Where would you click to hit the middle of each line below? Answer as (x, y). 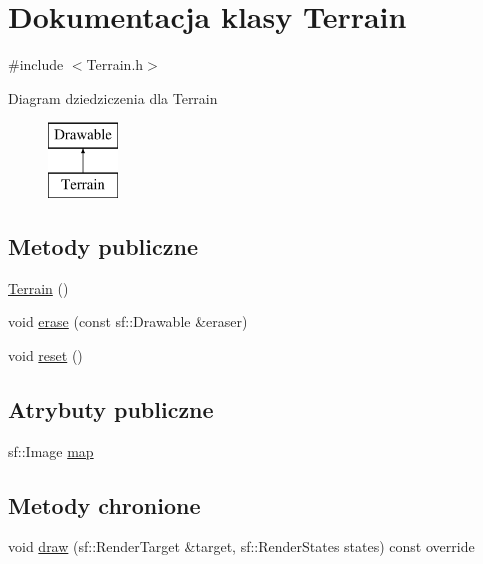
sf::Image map (51, 450)
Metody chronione (104, 504)
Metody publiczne (103, 245)
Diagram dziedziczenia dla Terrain (113, 97)
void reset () (45, 354)
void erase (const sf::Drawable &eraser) (128, 321)
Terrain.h (115, 64)
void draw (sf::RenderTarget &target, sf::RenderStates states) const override (241, 546)
